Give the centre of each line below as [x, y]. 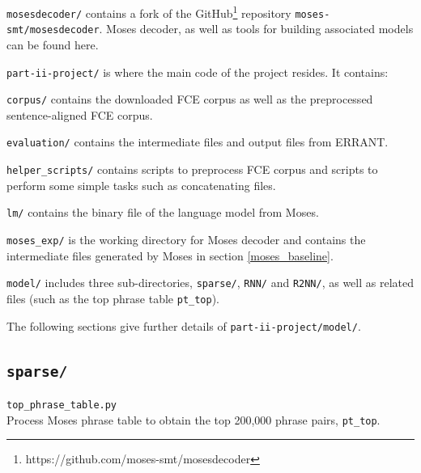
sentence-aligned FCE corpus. [80, 114]
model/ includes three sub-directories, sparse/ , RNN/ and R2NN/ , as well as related [210, 283]
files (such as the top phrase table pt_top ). [113, 298]
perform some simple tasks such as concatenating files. [141, 185]
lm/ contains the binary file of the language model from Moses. [163, 212]
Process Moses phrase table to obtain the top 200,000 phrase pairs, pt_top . [193, 419]
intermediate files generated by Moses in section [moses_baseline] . [170, 255]
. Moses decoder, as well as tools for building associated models [256, 29]
